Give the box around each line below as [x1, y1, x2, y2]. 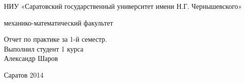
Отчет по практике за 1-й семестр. [4, 34, 107, 44]
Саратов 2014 [4, 69, 44, 80]
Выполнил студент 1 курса [4, 43, 84, 54]
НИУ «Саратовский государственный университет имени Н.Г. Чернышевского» [4, 1, 242, 11]
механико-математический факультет [4, 17, 113, 28]
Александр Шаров [4, 53, 58, 63]
